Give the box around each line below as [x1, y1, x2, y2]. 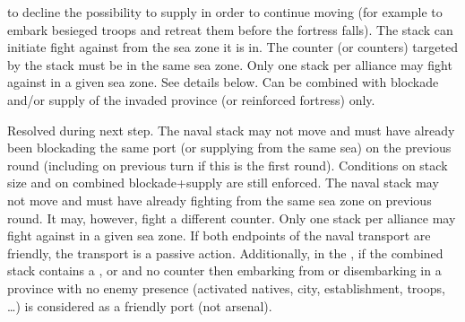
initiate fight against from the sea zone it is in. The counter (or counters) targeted [7, 38, 458, 57]
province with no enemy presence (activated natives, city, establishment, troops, [7, 278, 445, 297]
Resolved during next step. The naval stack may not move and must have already [7, 120, 455, 139]
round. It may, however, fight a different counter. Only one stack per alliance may [7, 208, 456, 227]
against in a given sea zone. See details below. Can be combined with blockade [7, 73, 439, 91]
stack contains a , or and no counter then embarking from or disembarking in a [7, 261, 442, 280]
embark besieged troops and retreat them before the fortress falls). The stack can [7, 20, 453, 39]
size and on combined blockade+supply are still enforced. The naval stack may [7, 173, 439, 192]
